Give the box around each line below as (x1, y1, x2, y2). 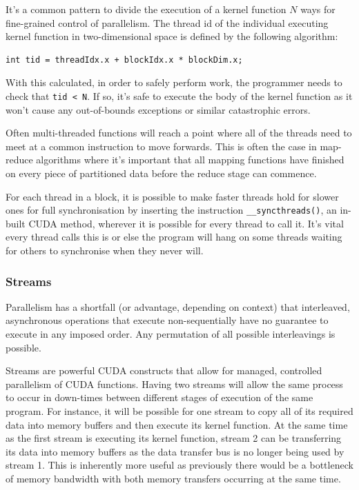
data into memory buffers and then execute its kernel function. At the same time (6, 417, 348, 431)
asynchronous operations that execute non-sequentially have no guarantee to (6, 313, 329, 327)
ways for (300, 2, 336, 16)
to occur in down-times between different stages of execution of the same (6, 390, 313, 405)
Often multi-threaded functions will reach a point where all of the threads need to (6, 125, 352, 140)
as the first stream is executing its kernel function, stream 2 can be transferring (6, 431, 342, 445)
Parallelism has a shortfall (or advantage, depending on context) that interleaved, (6, 299, 350, 314)
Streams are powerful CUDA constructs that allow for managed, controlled (6, 363, 322, 378)
